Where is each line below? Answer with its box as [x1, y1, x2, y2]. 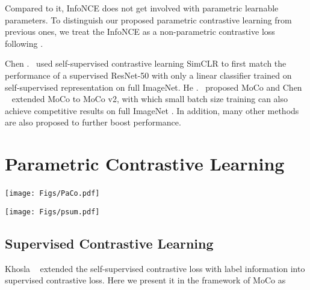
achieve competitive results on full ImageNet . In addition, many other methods [5, 104, 299, 116]
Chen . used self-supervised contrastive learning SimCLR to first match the [5, 57, 287, 70]
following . [5, 37, 43, 49]
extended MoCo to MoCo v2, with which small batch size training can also [11, 92, 288, 105]
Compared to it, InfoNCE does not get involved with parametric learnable [5, 2, 279, 14]
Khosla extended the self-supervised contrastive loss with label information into [5, 262, 305, 274]
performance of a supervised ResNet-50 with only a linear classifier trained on [5, 68, 292, 81]
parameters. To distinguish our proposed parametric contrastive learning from [5, 13, 292, 26]
